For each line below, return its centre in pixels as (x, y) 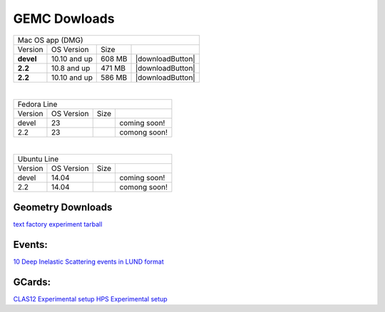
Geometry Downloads (63, 207)
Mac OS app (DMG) (50, 40)
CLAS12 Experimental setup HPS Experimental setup (90, 298)
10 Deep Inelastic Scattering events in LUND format (88, 261)
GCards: (32, 282)
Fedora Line (37, 104)
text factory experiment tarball (58, 224)
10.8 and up (71, 68)
